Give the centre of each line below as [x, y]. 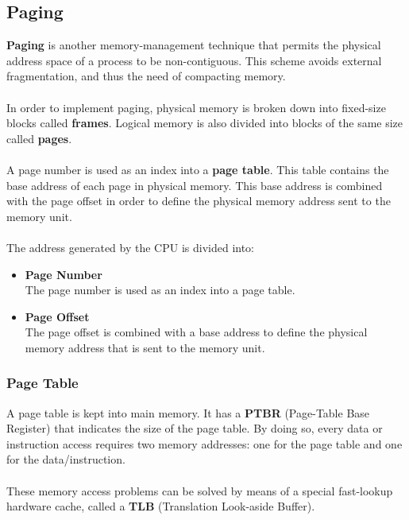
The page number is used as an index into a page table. [160, 290]
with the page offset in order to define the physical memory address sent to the [199, 201]
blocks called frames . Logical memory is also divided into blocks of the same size [205, 123]
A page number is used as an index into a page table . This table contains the [198, 169]
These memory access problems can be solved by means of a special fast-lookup [200, 490]
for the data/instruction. [66, 459]
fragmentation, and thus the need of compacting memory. [146, 76]
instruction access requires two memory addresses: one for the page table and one [204, 443]
